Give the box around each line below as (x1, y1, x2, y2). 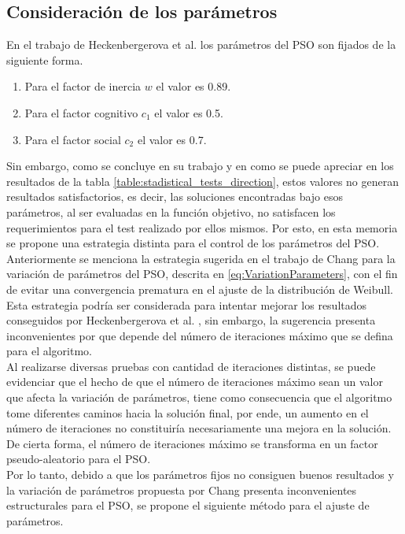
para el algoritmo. (6, 343, 92, 359)
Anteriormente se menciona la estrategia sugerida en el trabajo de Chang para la (6, 250, 396, 266)
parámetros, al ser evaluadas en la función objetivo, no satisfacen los (6, 203, 336, 220)
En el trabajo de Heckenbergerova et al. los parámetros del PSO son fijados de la (6, 36, 396, 53)
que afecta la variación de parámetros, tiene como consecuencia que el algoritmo (6, 389, 392, 406)
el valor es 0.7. (137, 131, 207, 147)
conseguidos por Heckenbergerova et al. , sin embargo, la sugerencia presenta (6, 312, 376, 328)
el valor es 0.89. (156, 78, 231, 95)
